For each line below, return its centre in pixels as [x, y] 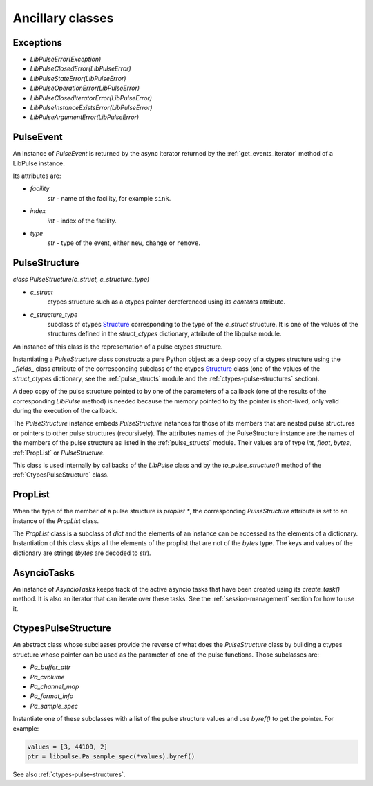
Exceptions [37, 43]
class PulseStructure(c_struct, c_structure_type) [81, 280]
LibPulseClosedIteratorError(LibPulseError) [91, 98]
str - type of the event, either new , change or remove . [124, 243]
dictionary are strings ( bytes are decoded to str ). [82, 553]
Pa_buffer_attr [50, 667]
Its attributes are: [37, 176]
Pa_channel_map [55, 686]
